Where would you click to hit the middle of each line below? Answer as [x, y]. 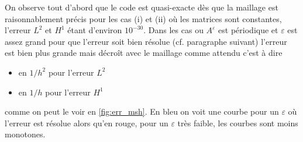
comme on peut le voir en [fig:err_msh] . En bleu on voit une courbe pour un [142, 111]
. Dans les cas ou [173, 30]
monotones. [25, 134]
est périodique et [248, 30]
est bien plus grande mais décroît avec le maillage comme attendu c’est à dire [144, 53]
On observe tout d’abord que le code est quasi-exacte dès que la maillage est [142, 7]
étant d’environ [95, 30]
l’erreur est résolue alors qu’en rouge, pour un [87, 123]
